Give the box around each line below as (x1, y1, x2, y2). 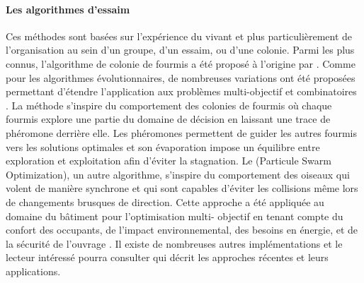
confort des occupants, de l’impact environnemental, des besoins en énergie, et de (6, 222, 358, 237)
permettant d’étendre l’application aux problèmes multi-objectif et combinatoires (6, 84, 357, 99)
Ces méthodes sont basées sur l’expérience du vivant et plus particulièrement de (6, 28, 353, 43)
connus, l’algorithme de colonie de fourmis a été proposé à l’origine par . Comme (6, 56, 356, 71)
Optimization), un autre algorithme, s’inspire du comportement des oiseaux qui (6, 167, 350, 181)
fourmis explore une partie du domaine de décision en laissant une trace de (6, 112, 331, 126)
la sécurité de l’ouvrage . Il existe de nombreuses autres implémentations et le (6, 236, 343, 251)
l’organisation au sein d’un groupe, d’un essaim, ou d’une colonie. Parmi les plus (6, 42, 355, 57)
